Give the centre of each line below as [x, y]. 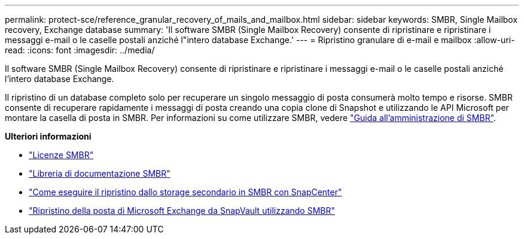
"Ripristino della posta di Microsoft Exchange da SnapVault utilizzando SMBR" [182, 211]
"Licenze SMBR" [61, 155]
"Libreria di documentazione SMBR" [100, 173]
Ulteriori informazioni [48, 136]
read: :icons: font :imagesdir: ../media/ [80, 50]
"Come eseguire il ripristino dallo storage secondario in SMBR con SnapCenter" [185, 192]
